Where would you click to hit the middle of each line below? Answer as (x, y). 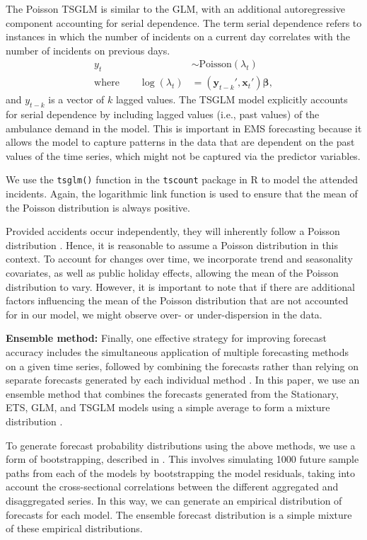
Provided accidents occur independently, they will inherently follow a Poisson (173, 231)
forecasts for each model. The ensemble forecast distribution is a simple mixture (179, 514)
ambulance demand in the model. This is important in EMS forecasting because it (184, 128)
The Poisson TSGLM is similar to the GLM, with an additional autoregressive (176, 8)
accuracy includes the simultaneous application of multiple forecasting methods (177, 352)
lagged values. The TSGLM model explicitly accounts (232, 99)
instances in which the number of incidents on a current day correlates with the (178, 36)
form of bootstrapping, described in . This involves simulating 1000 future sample (182, 459)
